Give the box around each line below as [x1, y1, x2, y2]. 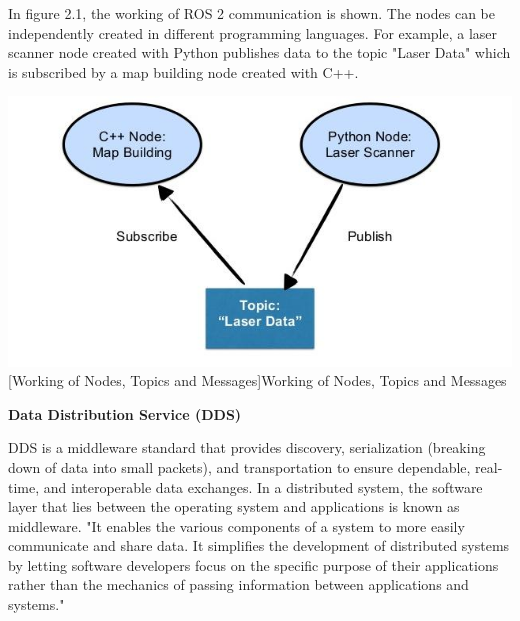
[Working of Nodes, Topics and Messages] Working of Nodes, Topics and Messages [8, 370, 507, 391]
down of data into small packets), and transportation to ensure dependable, [8, 456, 471, 477]
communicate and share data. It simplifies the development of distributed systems [8, 535, 510, 556]
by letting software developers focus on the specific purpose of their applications [8, 554, 499, 575]
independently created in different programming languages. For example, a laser [8, 22, 498, 43]
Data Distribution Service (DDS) [8, 403, 242, 424]
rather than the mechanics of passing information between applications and [8, 574, 469, 595]
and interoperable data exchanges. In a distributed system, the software [43, 476, 483, 497]
